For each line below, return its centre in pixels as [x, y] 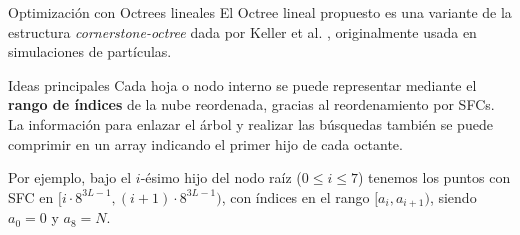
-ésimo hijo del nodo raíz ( [221, 177]
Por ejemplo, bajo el [70, 177]
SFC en [31, 196]
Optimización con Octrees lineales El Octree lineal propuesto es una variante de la [260, 12]
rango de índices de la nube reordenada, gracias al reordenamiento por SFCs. [251, 104]
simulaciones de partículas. [90, 51]
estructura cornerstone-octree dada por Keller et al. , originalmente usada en [242, 31]
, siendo [453, 196]
